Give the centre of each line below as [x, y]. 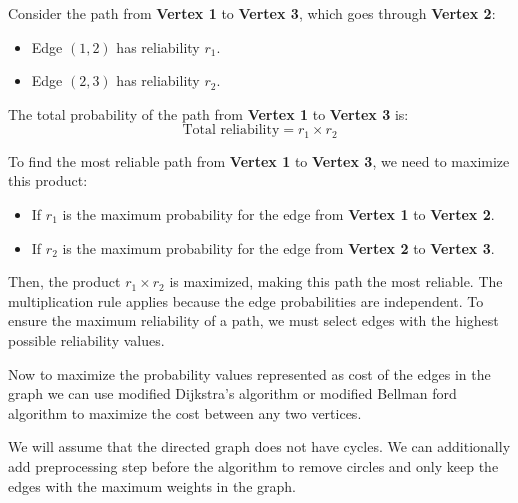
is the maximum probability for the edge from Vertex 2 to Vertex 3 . [278, 247]
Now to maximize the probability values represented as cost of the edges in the [249, 373]
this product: [48, 180]
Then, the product [64, 281]
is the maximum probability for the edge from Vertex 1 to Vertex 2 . [278, 214]
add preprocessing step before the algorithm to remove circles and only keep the [253, 465]
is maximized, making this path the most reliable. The [336, 281]
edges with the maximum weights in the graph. [152, 485]
